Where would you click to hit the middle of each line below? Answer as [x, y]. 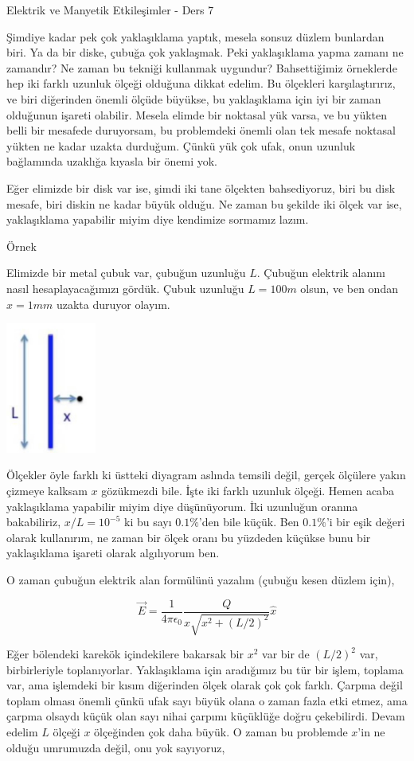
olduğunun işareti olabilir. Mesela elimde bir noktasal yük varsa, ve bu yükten [197, 114]
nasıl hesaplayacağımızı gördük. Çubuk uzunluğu [125, 288]
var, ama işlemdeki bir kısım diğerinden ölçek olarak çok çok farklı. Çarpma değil [205, 685]
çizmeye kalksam [47, 491]
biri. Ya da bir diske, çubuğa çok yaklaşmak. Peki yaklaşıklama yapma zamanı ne [205, 52]
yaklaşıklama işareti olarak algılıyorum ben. [113, 553]
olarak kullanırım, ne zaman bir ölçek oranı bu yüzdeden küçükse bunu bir [189, 537]
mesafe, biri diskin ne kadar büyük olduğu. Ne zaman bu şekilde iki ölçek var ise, [204, 203]
